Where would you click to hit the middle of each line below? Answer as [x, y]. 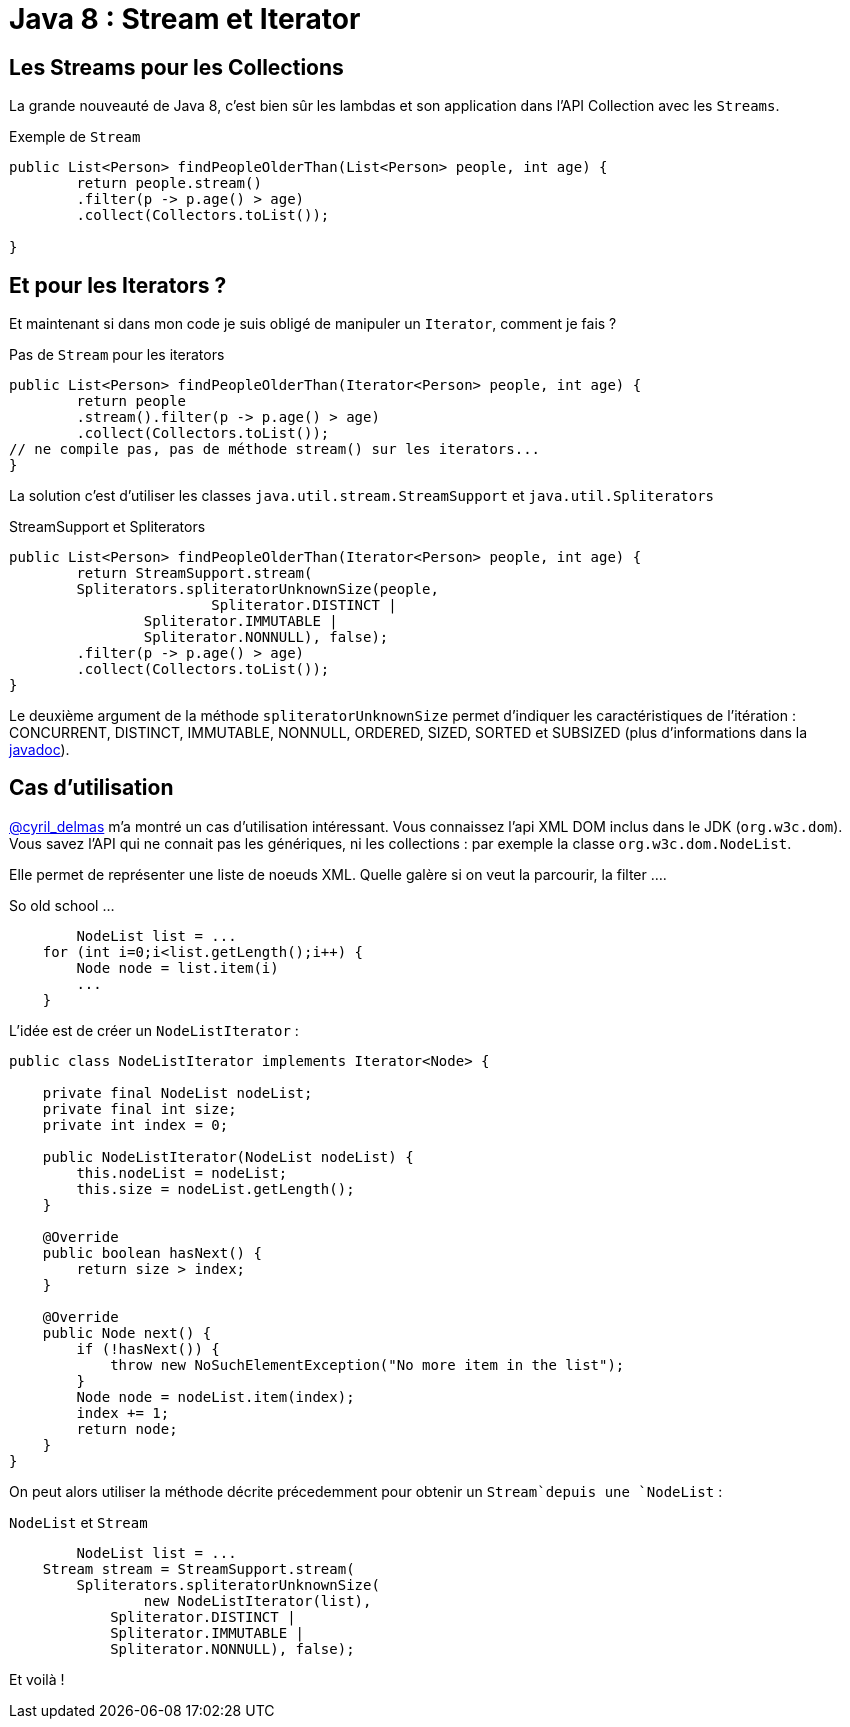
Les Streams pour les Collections [176, 67]
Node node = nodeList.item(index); [215, 1396]
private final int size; [139, 1108]
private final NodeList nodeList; [177, 1092]
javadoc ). [39, 750]
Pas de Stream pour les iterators [117, 355]
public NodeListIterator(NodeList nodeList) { [228, 1156]
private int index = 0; [135, 1124]
